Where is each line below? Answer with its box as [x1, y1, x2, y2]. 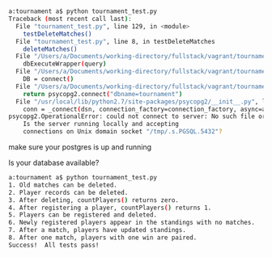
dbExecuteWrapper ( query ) [23, 60, 107, 68]
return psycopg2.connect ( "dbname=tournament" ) [23, 90, 183, 98]
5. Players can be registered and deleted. [8, 211, 158, 219]
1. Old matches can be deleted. [8, 181, 117, 189]
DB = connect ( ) [23, 75, 74, 83]
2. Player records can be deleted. [8, 188, 129, 196]
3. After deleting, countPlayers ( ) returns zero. [8, 196, 180, 204]
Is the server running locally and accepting [23, 120, 180, 128]
